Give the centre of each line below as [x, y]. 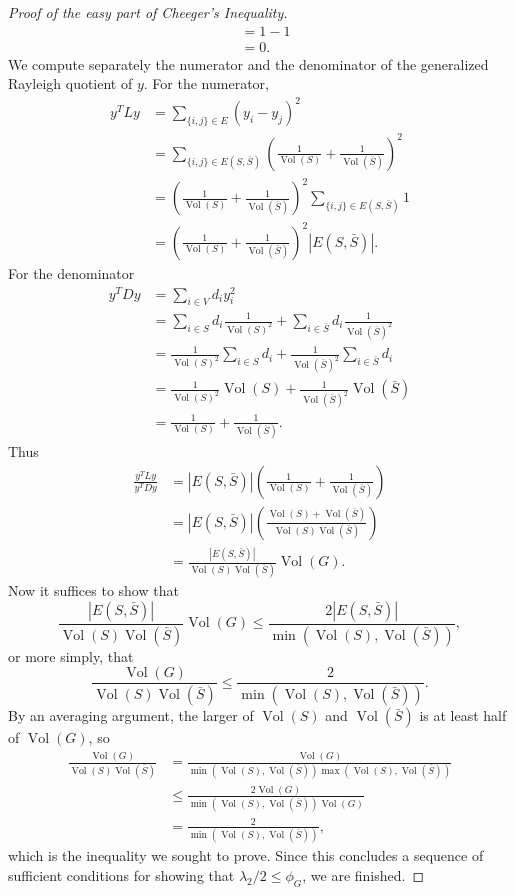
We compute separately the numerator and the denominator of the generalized [248, 63]
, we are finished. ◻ [363, 874]
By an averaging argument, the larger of [131, 715]
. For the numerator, [206, 83]
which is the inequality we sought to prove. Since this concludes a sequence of [246, 855]
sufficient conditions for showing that [121, 874]
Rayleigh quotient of [70, 83]
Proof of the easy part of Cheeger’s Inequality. [148, 12]
